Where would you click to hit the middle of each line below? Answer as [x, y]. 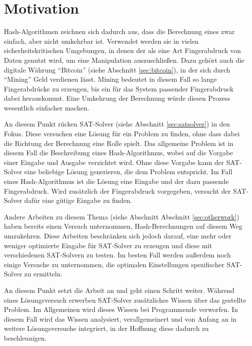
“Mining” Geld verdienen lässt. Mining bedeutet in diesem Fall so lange [110, 79]
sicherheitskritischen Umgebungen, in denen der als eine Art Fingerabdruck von [123, 50]
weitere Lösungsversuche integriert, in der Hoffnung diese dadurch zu [106, 328]
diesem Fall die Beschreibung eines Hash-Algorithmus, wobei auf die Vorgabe [118, 153]
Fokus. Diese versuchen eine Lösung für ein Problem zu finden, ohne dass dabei [122, 134]
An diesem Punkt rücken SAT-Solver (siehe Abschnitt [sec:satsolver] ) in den [117, 124]
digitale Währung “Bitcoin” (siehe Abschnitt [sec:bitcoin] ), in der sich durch [117, 69]
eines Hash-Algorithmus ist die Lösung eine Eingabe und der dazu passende [117, 181]
